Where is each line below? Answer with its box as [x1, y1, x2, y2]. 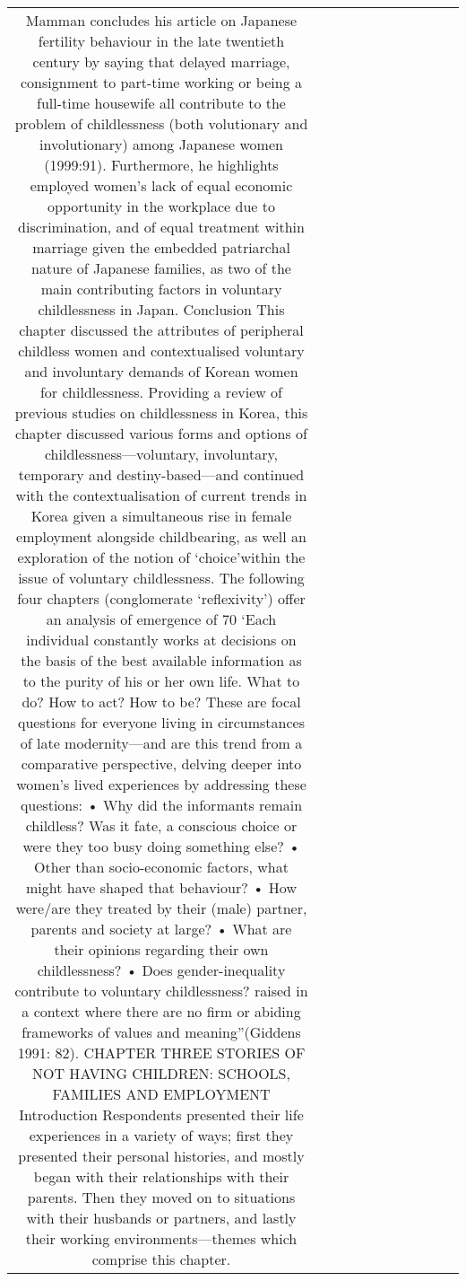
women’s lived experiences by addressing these [16, 774, 306, 794]
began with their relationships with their [33, 1166, 289, 1187]
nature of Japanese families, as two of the [31, 258, 291, 278]
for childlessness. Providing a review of [39, 382, 283, 402]
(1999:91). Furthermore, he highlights [44, 154, 279, 175]
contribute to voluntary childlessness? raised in [14, 980, 308, 1001]
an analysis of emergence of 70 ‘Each [46, 609, 277, 629]
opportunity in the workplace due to [47, 196, 275, 216]
